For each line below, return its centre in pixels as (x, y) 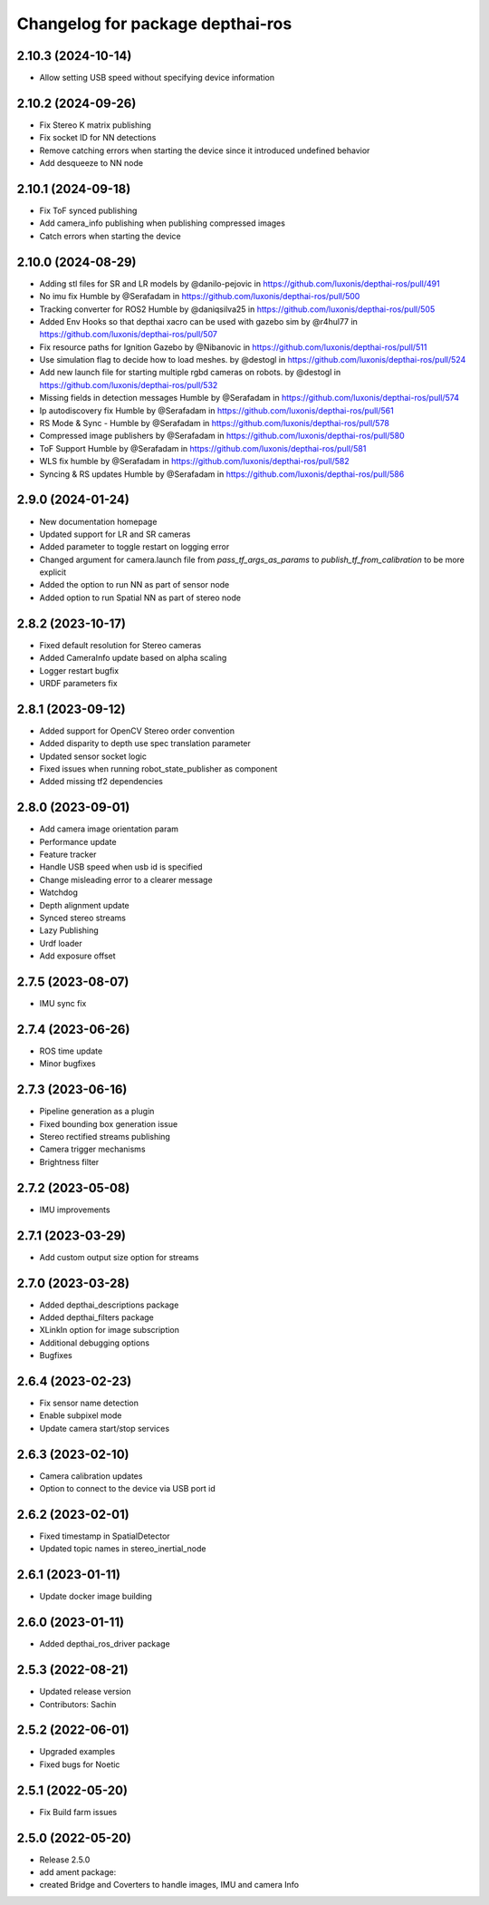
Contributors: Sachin (78, 1704)
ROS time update (71, 1051)
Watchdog (59, 892)
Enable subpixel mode (81, 1415)
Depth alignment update (85, 905)
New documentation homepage (98, 521)
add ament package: (78, 1872)
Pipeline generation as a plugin (97, 1112)
